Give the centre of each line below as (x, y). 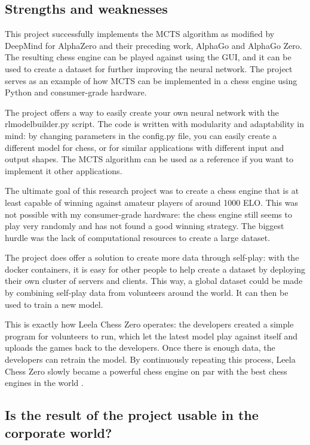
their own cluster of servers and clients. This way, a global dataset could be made (154, 281)
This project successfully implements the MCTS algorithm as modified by (140, 34)
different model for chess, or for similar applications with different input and (145, 147)
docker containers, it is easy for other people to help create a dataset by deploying (155, 269)
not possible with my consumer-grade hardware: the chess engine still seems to (148, 214)
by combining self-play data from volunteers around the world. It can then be (147, 293)
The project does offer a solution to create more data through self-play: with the (152, 257)
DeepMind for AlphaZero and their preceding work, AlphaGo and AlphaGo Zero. (154, 45)
